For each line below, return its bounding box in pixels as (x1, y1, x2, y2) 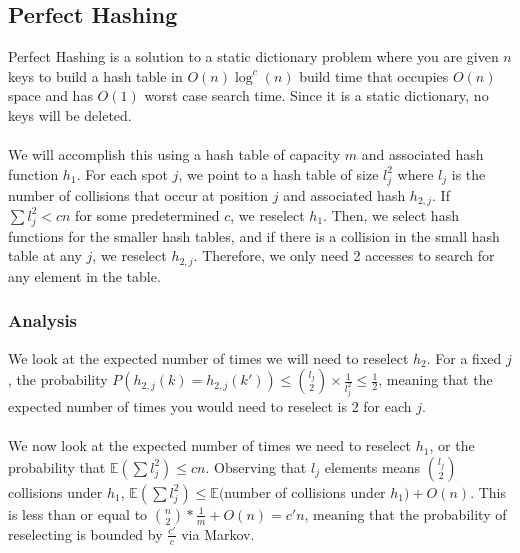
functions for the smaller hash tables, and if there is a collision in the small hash (8, 225, 500, 246)
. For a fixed (426, 347, 502, 368)
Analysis (8, 308, 78, 333)
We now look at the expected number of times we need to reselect (8, 435, 412, 456)
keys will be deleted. (8, 104, 132, 125)
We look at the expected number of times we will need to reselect (8, 347, 409, 368)
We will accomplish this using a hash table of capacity (8, 144, 341, 165)
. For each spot (76, 163, 168, 184)
